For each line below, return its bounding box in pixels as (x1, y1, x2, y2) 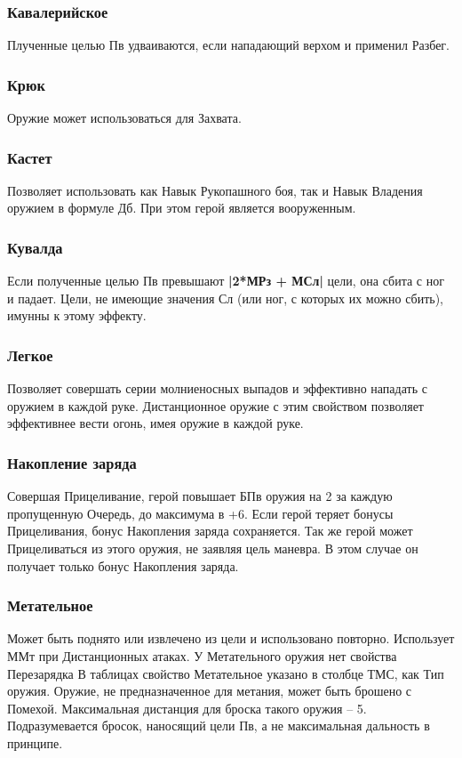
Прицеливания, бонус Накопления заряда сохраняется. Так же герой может (7, 521, 413, 540)
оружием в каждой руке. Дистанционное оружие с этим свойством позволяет (7, 396, 424, 415)
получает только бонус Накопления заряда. (7, 556, 239, 575)
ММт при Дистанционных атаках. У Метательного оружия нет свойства (7, 647, 397, 665)
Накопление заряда (7, 451, 137, 473)
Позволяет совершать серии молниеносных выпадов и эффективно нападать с (7, 379, 427, 398)
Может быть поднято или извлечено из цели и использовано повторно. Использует (7, 629, 455, 648)
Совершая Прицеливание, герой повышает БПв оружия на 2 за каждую (7, 487, 393, 505)
